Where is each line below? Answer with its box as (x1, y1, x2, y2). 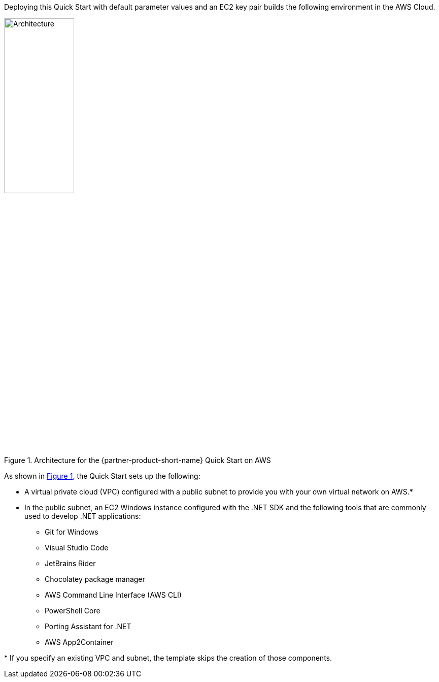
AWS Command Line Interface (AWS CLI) (45, 590, 182, 599)
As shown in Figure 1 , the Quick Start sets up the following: (4, 471, 200, 480)
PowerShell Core (45, 606, 100, 615)
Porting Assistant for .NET (45, 622, 131, 631)
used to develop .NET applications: (24, 511, 141, 520)
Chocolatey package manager (45, 574, 145, 583)
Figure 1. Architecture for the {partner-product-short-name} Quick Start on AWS (4, 455, 271, 464)
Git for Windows (45, 527, 98, 536)
